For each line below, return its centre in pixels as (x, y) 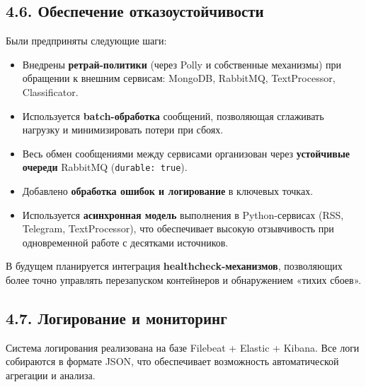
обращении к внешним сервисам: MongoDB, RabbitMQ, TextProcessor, (179, 78)
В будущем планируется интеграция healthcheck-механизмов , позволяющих (174, 266)
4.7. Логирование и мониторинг (116, 317)
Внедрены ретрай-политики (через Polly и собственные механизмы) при (182, 64)
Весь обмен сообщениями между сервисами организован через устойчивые (186, 153)
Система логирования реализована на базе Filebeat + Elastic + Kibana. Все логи (183, 347)
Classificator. (50, 91)
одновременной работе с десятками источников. (125, 242)
